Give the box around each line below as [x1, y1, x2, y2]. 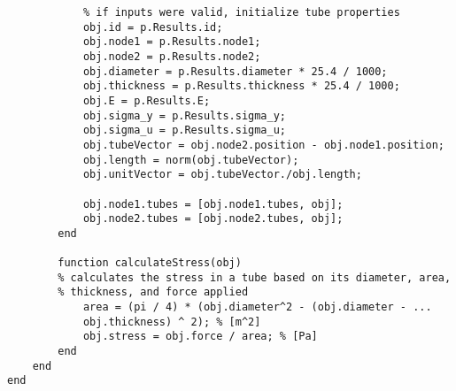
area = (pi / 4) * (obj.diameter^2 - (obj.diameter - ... [82, 301, 432, 314]
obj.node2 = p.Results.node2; [82, 50, 261, 63]
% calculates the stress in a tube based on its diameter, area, [58, 271, 452, 284]
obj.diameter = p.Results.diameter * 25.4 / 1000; [82, 65, 388, 78]
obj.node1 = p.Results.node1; [82, 35, 261, 49]
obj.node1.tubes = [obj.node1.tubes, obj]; [82, 197, 344, 211]
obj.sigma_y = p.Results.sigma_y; [82, 109, 286, 122]
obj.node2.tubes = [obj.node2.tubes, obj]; [82, 212, 344, 226]
